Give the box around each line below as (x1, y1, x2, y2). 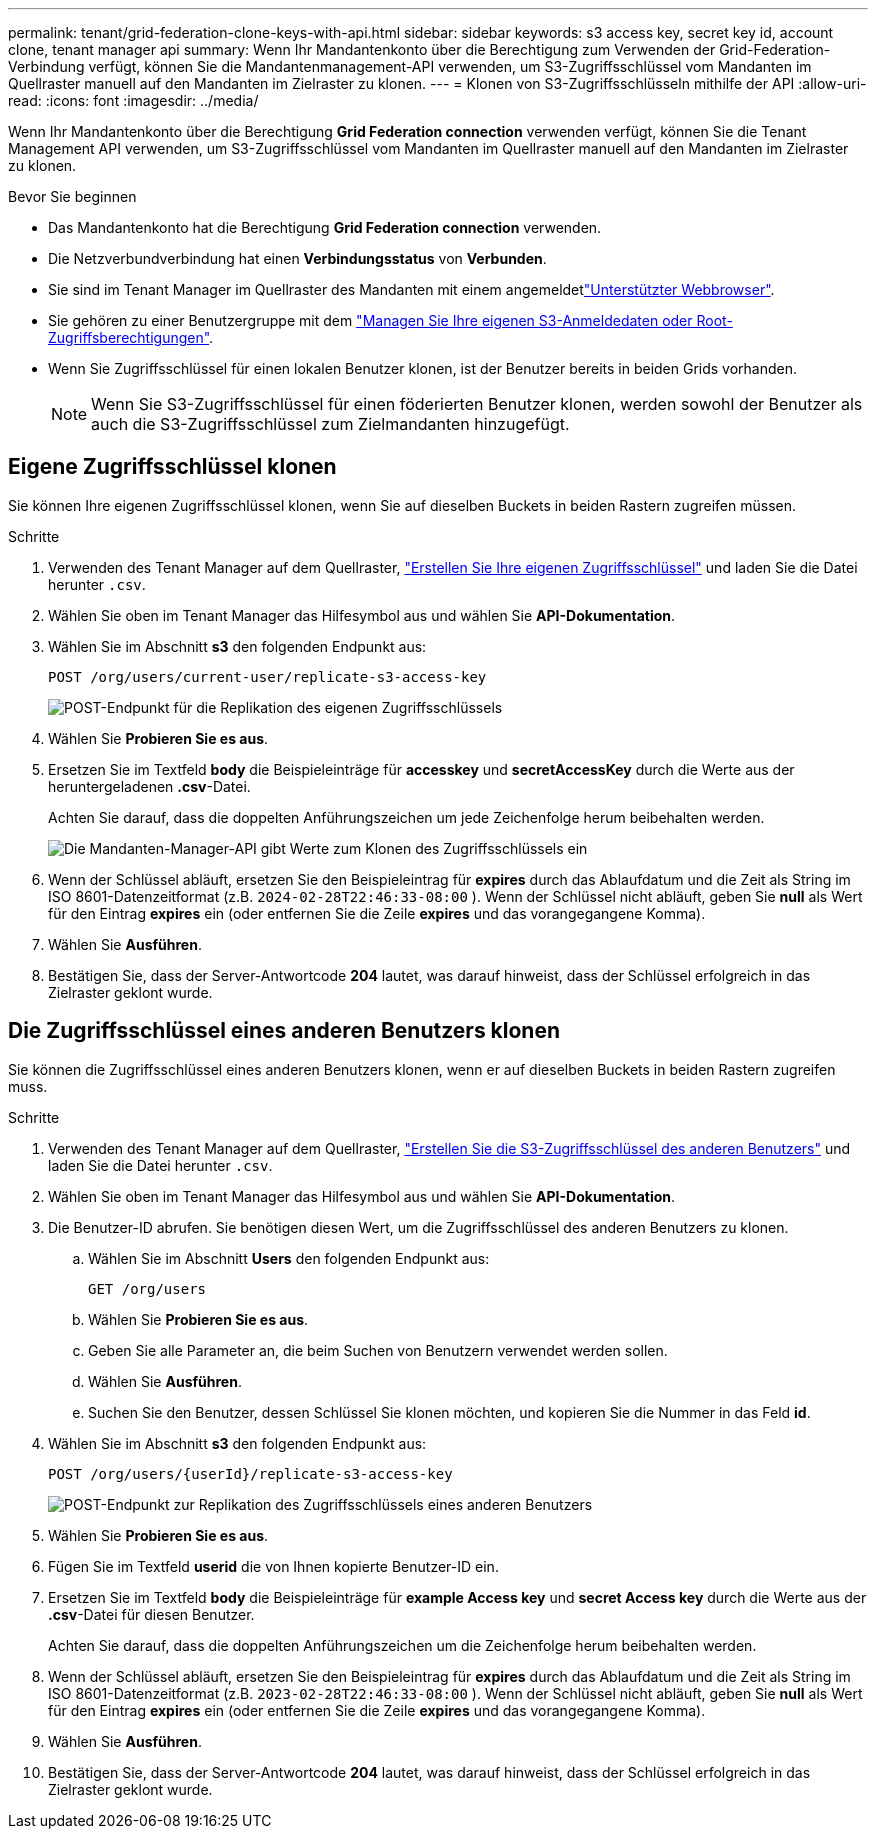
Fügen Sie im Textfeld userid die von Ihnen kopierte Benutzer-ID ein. (48, 1557, 499, 1575)
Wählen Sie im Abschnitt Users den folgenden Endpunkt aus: (88, 1249, 490, 1267)
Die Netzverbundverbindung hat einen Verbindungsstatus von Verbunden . (48, 250, 547, 267)
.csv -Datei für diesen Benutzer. (48, 1605, 255, 1623)
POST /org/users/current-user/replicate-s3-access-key (48, 668, 487, 685)
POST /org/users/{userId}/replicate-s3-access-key (48, 1465, 453, 1482)
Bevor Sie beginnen (8, 188, 137, 205)
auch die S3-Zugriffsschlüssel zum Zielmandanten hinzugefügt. (91, 414, 570, 434)
